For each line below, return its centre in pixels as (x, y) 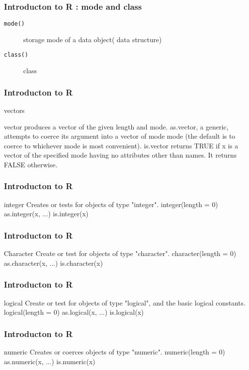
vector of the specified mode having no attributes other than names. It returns (120, 155)
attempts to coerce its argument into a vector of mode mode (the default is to (120, 136)
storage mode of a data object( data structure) (93, 39)
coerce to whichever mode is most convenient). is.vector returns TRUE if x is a (121, 145)
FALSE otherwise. (31, 164)
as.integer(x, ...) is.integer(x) (46, 214)
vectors (14, 110)
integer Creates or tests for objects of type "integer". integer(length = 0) (111, 204)
